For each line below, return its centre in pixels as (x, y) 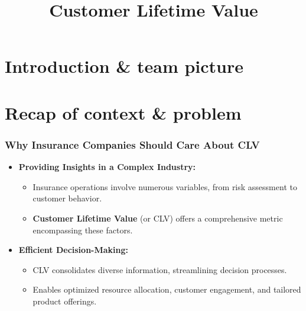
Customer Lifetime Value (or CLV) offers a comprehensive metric (158, 218)
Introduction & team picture (124, 66)
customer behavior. (67, 198)
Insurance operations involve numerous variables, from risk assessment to (165, 186)
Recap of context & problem (123, 112)
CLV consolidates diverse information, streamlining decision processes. (160, 269)
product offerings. (65, 301)
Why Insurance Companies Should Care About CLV (132, 144)
